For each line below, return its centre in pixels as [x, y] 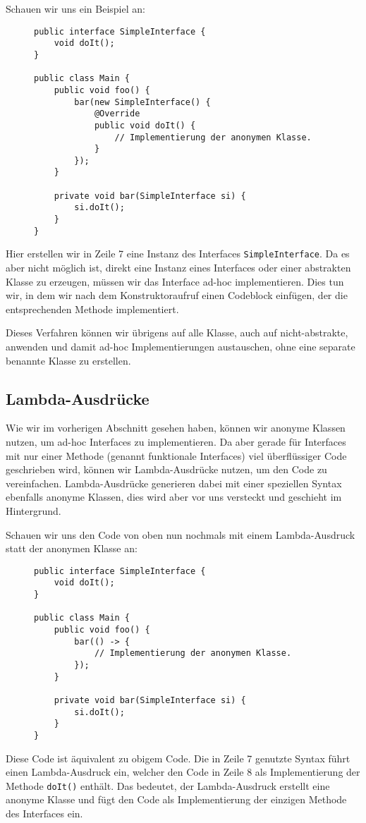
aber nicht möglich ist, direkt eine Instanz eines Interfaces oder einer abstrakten [178, 268]
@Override [117, 114]
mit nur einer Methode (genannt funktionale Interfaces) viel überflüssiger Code [176, 455]
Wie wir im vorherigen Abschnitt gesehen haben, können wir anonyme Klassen [176, 428]
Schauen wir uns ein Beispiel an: [75, 8]
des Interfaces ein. [44, 813]
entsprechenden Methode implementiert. [92, 309]
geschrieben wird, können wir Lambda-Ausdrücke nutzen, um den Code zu [166, 469]
